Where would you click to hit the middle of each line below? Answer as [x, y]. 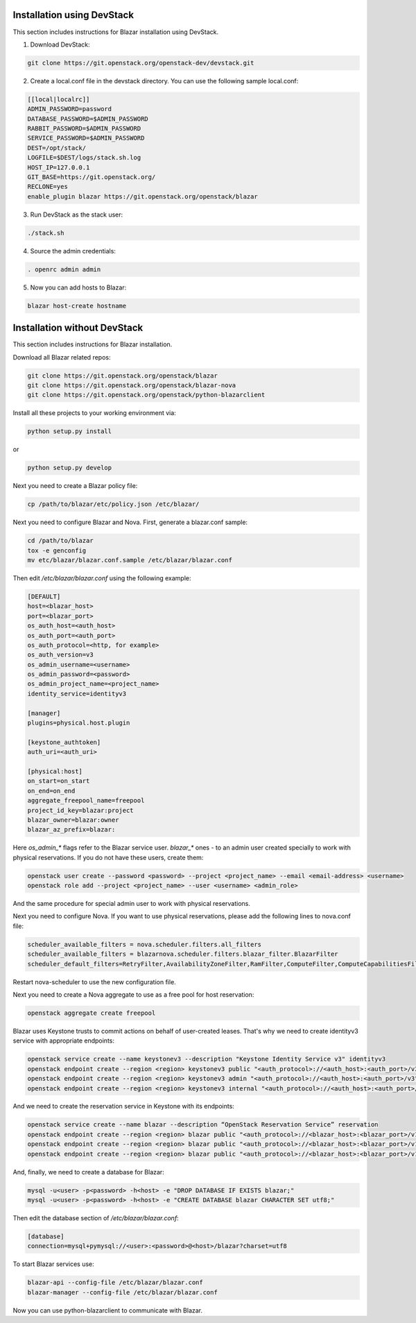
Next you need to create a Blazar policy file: [75, 486]
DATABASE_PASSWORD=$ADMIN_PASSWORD [88, 119]
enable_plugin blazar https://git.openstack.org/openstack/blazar [142, 196]
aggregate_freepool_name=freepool [86, 801]
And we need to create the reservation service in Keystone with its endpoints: [124, 1106]
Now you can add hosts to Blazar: [78, 287]
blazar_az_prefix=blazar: [71, 830]
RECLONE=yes [48, 187]
